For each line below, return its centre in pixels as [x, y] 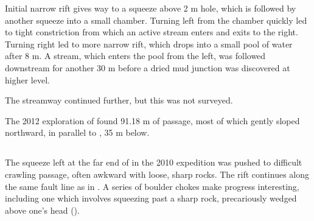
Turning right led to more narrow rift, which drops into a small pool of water [149, 44]
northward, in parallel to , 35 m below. [77, 132]
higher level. [27, 79]
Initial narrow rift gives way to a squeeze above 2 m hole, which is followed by [151, 8]
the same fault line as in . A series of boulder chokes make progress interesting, [152, 186]
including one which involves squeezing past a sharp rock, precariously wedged [151, 198]
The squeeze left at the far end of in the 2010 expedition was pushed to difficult [154, 162]
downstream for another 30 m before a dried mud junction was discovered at [148, 67]
